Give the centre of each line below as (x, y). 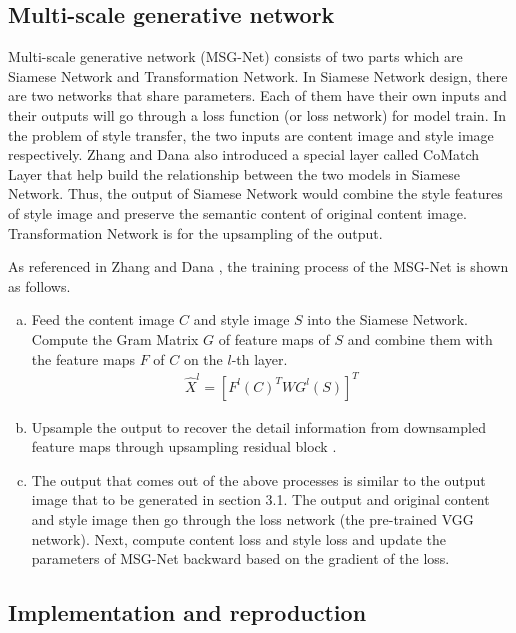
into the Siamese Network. (388, 319)
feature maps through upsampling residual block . (184, 446)
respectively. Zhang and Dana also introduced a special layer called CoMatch (244, 154)
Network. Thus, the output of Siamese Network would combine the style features (255, 193)
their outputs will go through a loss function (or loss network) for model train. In (257, 114)
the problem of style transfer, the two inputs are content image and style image (251, 134)
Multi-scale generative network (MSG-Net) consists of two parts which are (235, 56)
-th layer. (259, 358)
